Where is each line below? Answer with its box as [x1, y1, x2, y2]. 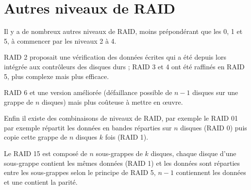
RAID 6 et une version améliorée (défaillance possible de [4, 87, 172, 97]
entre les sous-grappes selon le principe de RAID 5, [4, 167, 156, 177]
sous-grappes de [96, 148, 143, 158]
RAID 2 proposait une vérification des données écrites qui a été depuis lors [4, 52, 226, 62]
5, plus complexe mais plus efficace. [4, 71, 109, 81]
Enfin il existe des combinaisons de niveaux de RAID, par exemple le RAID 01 [4, 113, 238, 123]
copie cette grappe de [4, 132, 67, 142]
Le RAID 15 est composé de [4, 148, 87, 158]
